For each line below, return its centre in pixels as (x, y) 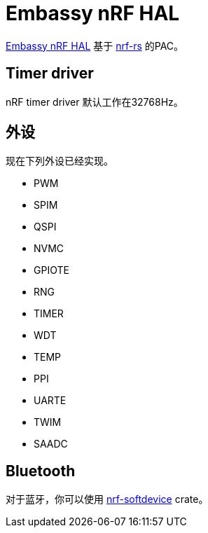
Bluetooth (41, 471)
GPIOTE (51, 270)
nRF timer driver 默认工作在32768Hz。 (95, 102)
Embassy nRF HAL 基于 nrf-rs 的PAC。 (95, 46)
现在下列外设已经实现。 (60, 161)
